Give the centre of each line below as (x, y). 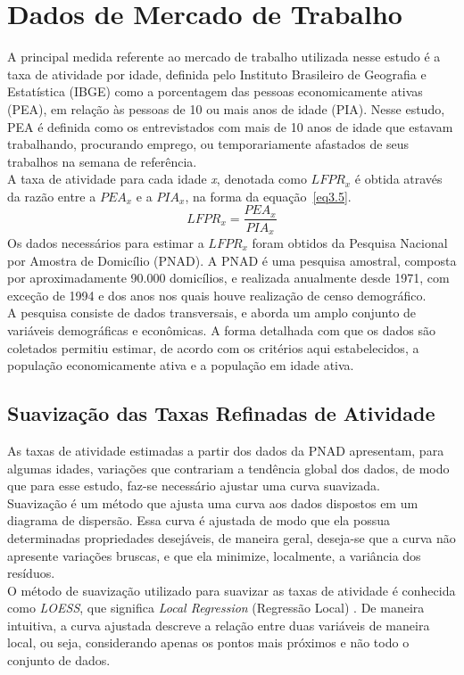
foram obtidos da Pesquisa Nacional (350, 242)
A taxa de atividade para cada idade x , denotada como (157, 179)
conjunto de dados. (59, 660)
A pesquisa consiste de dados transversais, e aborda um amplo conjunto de (212, 313)
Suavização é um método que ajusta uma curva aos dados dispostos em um (213, 502)
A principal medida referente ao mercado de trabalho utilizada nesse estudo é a (224, 57)
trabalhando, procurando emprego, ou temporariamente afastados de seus (208, 144)
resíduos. (31, 573)
